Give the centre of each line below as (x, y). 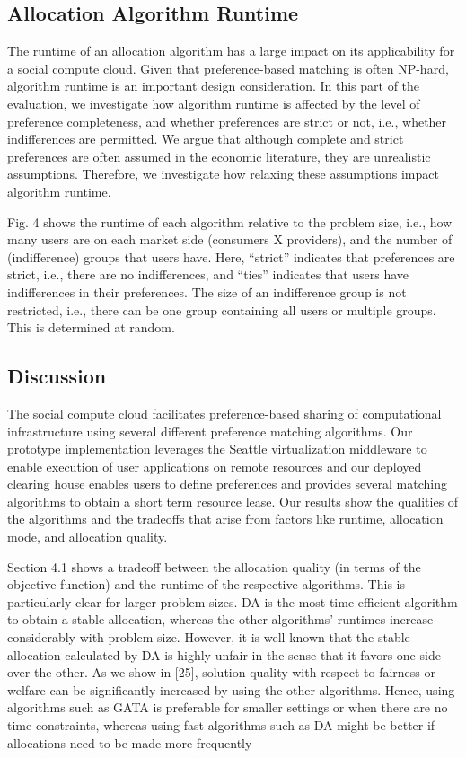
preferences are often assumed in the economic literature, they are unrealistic (219, 156)
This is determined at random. (91, 327)
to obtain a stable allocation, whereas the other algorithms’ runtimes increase (220, 619)
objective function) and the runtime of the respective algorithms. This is (206, 584)
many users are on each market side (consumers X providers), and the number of (230, 239)
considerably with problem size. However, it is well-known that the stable (209, 637)
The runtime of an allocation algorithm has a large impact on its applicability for (231, 51)
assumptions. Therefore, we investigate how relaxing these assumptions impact (223, 174)
